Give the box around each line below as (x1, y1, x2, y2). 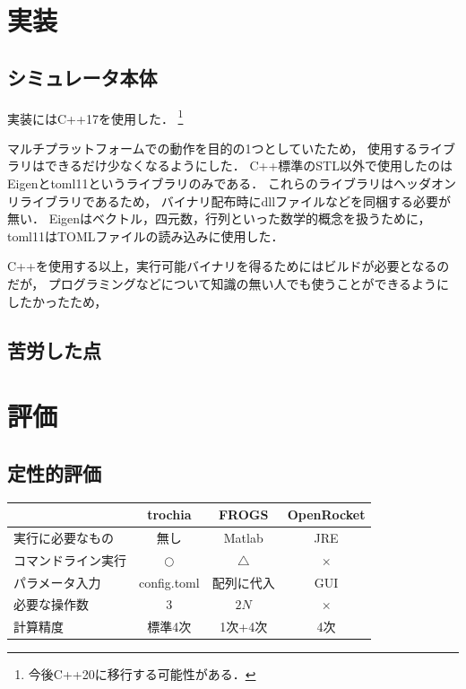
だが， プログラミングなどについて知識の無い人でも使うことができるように (7, 274, 450, 292)
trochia (147, 505, 192, 524)
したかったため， (7, 292, 108, 310)
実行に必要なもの (13, 528, 114, 546)
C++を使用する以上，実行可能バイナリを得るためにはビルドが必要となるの (7, 257, 450, 275)
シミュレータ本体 (7, 63, 158, 91)
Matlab (223, 528, 263, 546)
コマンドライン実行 (13, 550, 126, 569)
